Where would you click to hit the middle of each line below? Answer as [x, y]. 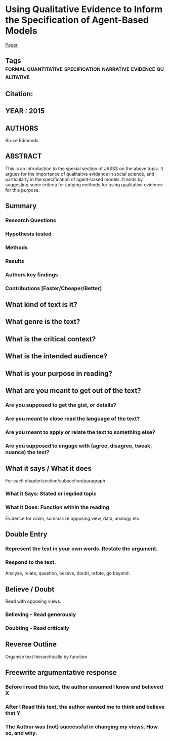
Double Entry [26, 534]
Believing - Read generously [41, 614]
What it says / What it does [49, 468]
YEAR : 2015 [25, 111]
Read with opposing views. [33, 601]
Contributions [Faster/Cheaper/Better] [54, 288]
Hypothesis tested [28, 234]
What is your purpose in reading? [59, 373]
